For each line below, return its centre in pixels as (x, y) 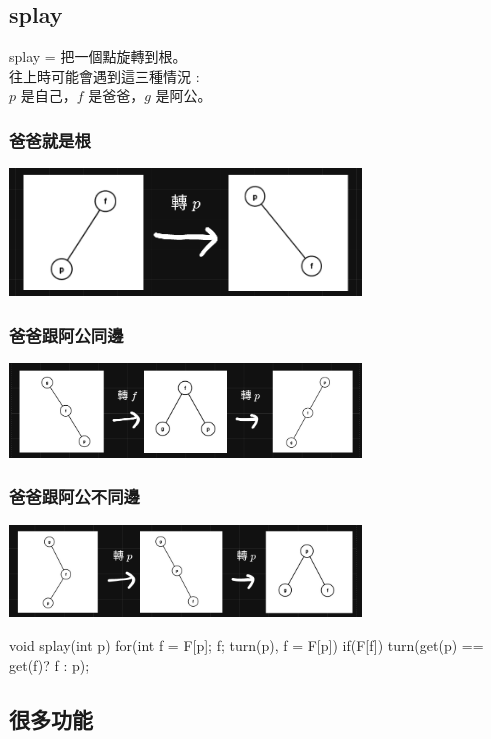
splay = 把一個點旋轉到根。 (98, 56)
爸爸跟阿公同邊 (66, 334)
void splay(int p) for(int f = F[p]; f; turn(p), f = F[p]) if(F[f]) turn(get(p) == (246, 644)
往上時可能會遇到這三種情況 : (104, 75)
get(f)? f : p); (49, 664)
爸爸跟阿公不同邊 (74, 496)
